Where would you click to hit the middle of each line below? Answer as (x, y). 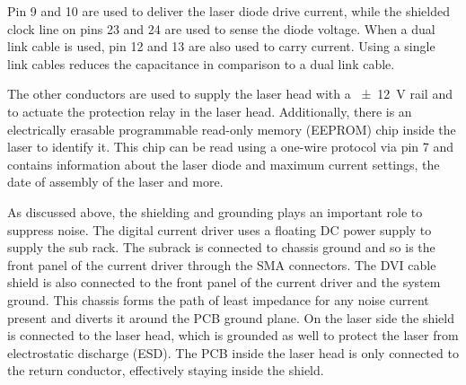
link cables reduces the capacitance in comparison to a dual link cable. (201, 63)
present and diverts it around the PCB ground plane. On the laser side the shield (231, 317)
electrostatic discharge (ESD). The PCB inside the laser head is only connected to (233, 352)
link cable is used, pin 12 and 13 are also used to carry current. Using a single (221, 46)
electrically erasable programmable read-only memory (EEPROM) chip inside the (232, 129)
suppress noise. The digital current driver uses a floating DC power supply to (220, 229)
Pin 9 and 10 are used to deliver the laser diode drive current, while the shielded (229, 11)
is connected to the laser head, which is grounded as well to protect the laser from (233, 335)
